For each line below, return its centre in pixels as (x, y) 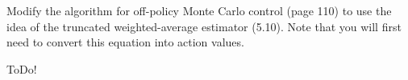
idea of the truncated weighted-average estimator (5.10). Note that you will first (204, 26)
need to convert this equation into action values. (125, 42)
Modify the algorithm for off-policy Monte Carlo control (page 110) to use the (199, 10)
